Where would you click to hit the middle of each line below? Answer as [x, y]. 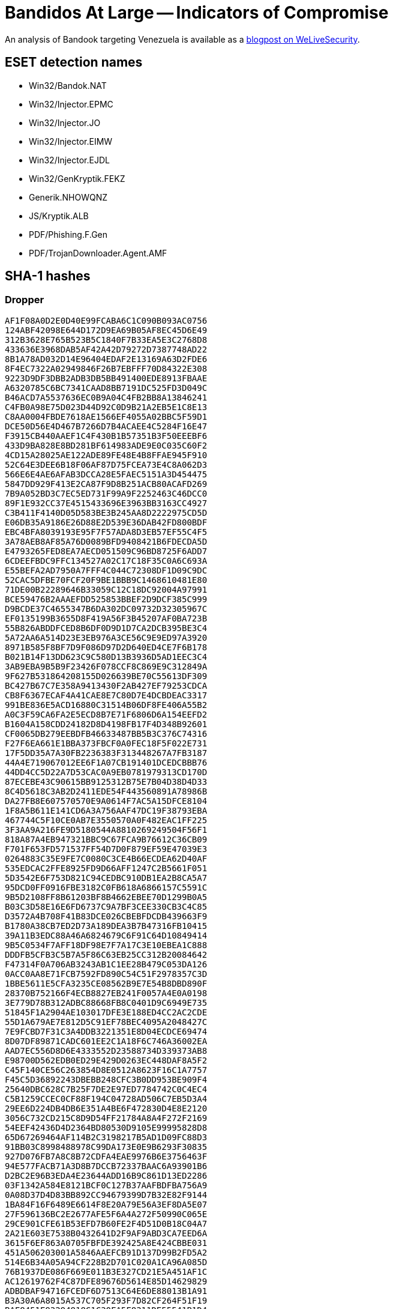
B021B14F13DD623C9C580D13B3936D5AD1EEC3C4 [106, 657]
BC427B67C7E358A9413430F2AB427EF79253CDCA [106, 685]
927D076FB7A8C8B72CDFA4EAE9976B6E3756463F [106, 1156]
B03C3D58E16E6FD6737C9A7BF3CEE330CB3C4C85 [106, 906]
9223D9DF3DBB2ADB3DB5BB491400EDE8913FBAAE [106, 378]
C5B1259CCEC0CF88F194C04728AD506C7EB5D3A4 [106, 1099]
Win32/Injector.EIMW [71, 141]
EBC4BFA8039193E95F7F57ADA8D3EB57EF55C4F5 [106, 532]
